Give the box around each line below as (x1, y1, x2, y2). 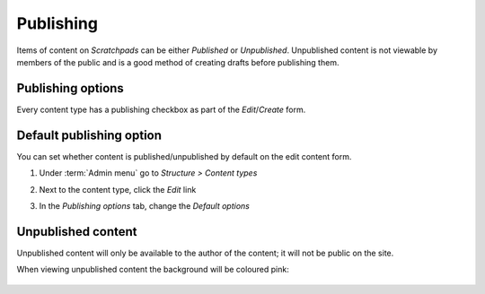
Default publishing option (16, 127, 162, 143)
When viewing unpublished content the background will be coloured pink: (16, 264, 289, 275)
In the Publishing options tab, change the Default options (39, 200, 251, 211)
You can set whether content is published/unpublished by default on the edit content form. (16, 151, 352, 161)
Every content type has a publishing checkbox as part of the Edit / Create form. (16, 104, 306, 115)
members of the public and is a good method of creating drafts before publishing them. (16, 56, 339, 67)
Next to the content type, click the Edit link (39, 184, 197, 195)
